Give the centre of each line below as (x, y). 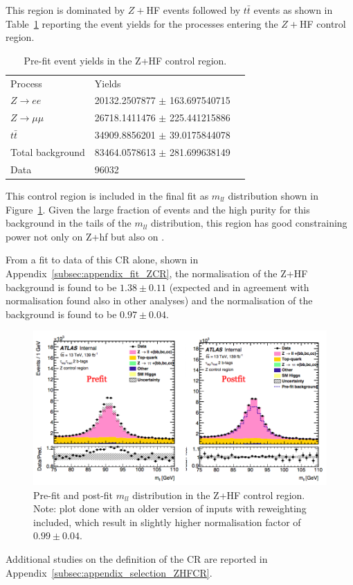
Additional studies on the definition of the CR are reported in (137, 558)
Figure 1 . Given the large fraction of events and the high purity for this (158, 209)
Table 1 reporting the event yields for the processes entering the (142, 23)
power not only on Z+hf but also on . (85, 236)
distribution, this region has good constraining (249, 223)
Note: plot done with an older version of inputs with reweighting (170, 508)
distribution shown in (273, 195)
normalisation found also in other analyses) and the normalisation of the (159, 300)
